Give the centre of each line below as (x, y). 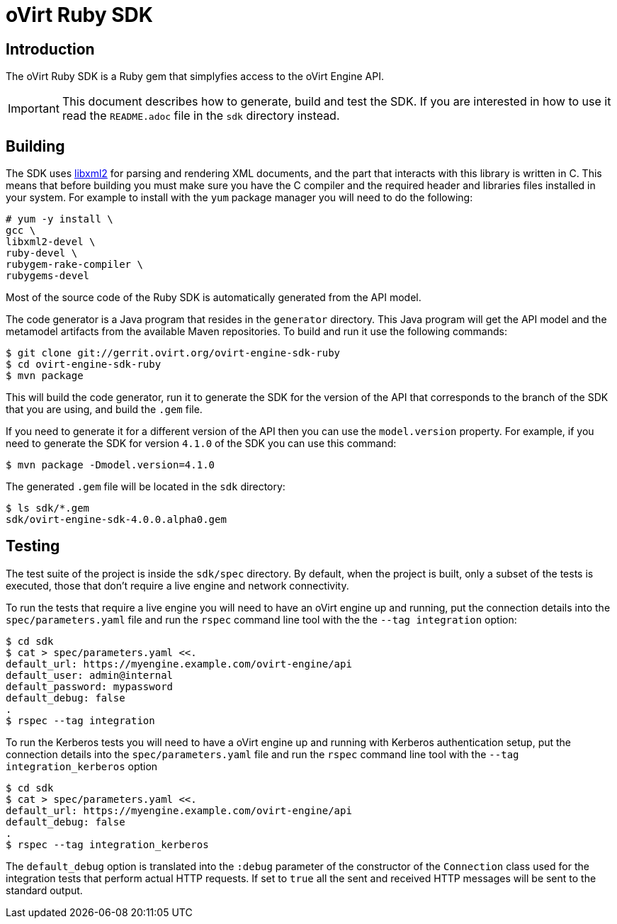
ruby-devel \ (42, 253)
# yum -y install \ (60, 219)
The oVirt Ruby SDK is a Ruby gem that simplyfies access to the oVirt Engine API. (195, 77)
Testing (33, 546)
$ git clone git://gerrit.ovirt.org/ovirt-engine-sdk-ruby (173, 353)
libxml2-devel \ (51, 242)
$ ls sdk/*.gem (48, 508)
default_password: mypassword (90, 686)
